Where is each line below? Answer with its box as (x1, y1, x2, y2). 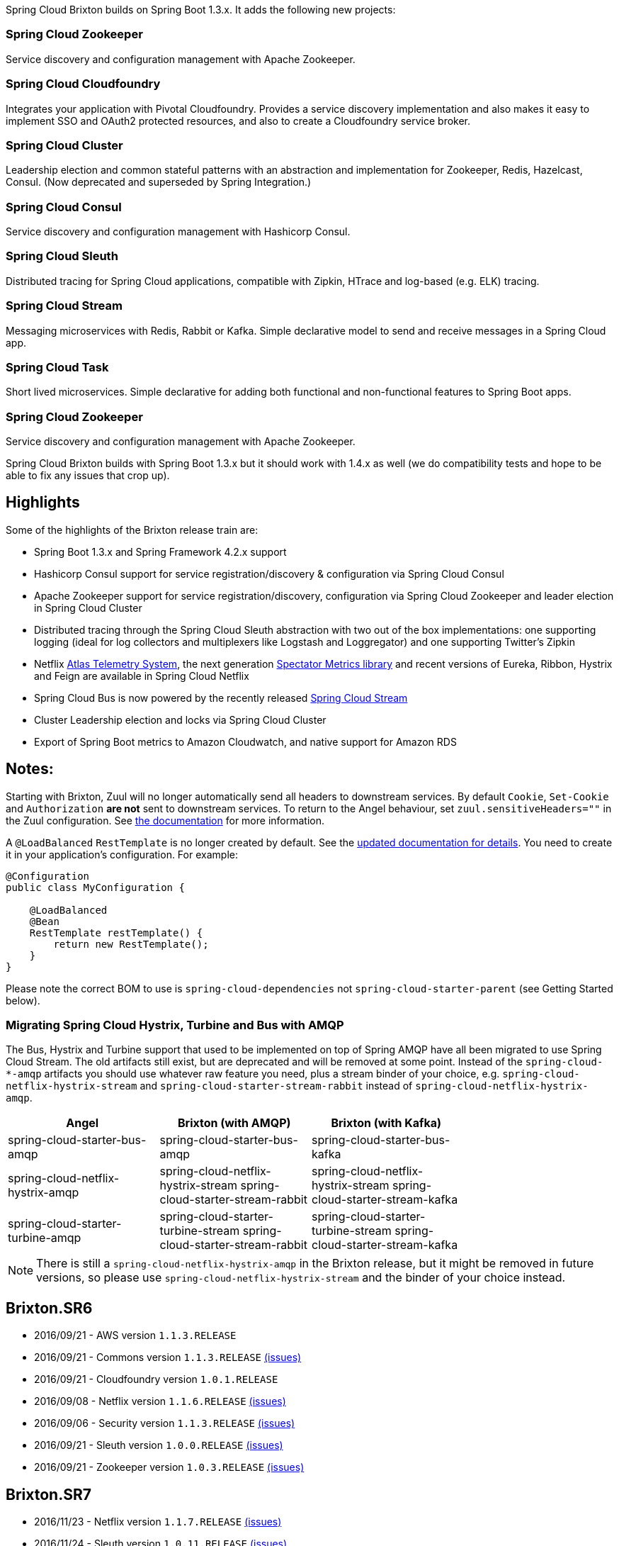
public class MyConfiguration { (6, 881, 185, 893)
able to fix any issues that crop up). (6, 469, 170, 481)
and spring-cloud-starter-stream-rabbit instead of (140, 1080, 413, 1092)
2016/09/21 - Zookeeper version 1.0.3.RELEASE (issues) (34, 1461, 305, 1474)
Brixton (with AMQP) (177, 1116, 291, 1131)
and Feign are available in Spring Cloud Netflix (34, 669, 249, 682)
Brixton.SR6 (6, 1299, 93, 1317)
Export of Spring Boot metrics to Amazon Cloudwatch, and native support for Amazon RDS (34, 735, 457, 748)
